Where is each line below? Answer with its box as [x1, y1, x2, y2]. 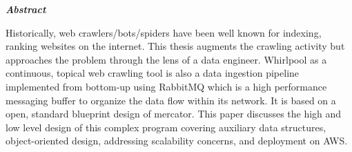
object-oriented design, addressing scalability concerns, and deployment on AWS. [6, 133, 348, 148]
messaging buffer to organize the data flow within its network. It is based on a [6, 93, 336, 107]
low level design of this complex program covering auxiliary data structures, [6, 120, 326, 134]
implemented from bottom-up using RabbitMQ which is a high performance [6, 79, 327, 93]
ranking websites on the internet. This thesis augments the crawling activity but [6, 39, 345, 53]
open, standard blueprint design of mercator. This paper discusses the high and [6, 106, 342, 121]
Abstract [6, 2, 46, 16]
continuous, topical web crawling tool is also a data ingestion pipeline [6, 66, 300, 80]
